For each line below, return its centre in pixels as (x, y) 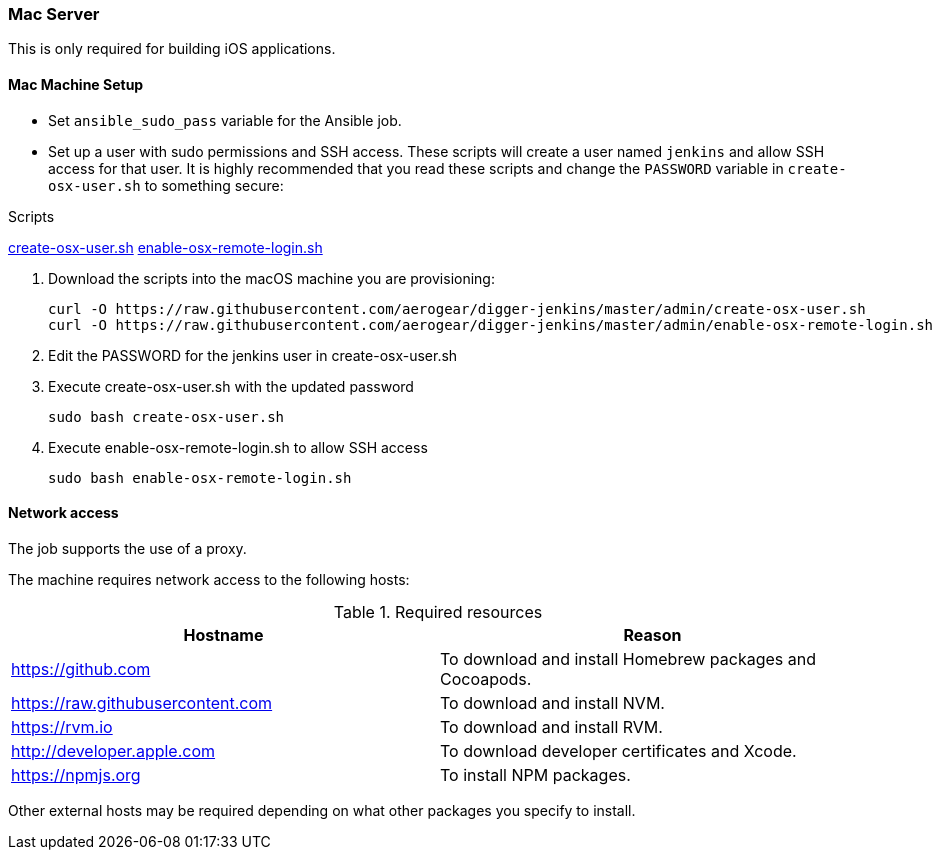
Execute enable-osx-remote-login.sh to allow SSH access (238, 447)
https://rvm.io (62, 726)
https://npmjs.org (76, 774)
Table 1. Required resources (438, 611)
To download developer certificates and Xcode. (618, 750)
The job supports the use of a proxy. (127, 548)
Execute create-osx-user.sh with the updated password (231, 386)
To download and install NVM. (552, 702)
